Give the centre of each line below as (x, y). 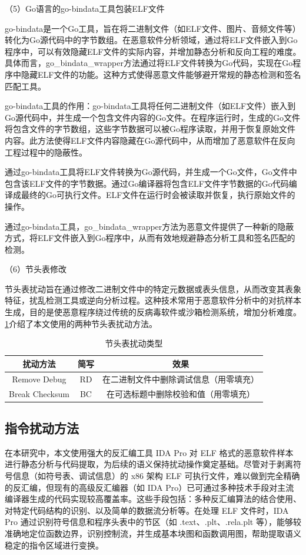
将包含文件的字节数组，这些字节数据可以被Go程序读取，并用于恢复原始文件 (150, 129)
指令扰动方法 (42, 428)
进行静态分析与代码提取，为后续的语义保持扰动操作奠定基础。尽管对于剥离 (149, 464)
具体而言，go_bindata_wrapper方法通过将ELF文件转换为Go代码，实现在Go (149, 63)
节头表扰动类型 (134, 343)
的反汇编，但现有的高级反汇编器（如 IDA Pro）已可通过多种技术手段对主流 (149, 487)
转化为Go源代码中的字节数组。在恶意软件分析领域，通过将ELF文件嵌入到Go (151, 40)
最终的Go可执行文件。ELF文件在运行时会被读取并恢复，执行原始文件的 (158, 195)
